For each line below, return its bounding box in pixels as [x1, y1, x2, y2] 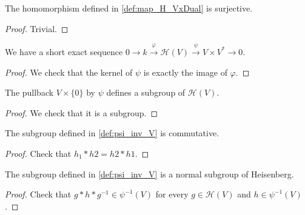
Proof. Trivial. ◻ [5, 22, 69, 35]
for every [155, 188, 189, 200]
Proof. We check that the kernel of [5, 65, 133, 78]
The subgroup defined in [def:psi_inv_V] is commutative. [5, 127, 220, 139]
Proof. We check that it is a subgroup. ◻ [5, 106, 158, 119]
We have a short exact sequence [5, 45, 123, 58]
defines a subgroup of [106, 86, 186, 99]
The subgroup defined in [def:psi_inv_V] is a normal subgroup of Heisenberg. [5, 167, 294, 180]
